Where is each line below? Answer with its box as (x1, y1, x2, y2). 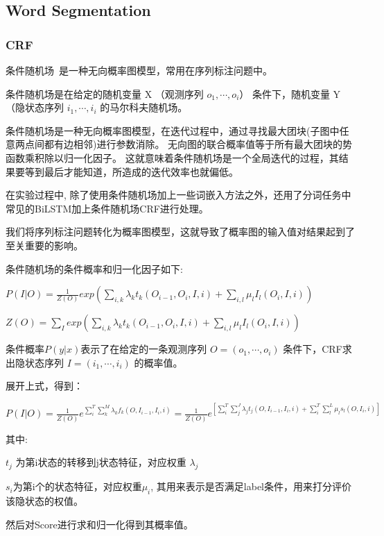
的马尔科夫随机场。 (100, 100, 188, 115)
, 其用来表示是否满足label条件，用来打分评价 (150, 479, 352, 494)
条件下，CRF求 (283, 342, 352, 356)
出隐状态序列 (6, 355, 64, 369)
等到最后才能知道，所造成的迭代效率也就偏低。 (24, 164, 238, 178)
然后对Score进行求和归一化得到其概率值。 (6, 517, 193, 531)
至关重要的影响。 (6, 237, 83, 252)
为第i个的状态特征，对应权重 (12, 479, 142, 494)
